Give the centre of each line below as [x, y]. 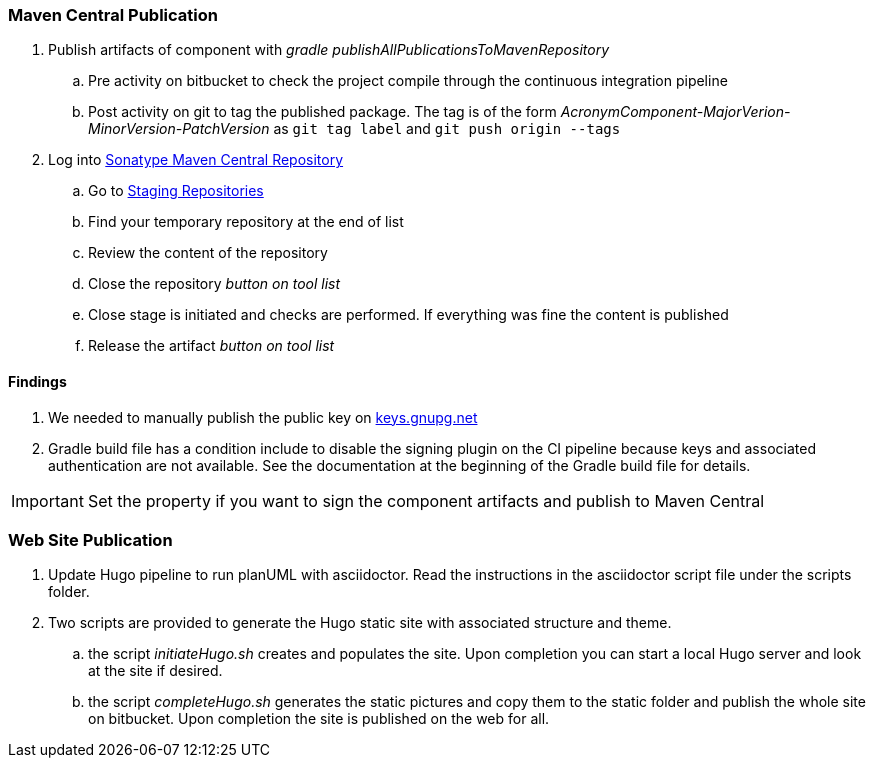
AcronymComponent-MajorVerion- [675, 112]
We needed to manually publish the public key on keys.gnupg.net [263, 417]
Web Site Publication [90, 539]
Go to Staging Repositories [176, 191]
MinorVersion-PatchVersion [179, 129]
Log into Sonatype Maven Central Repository [196, 160]
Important [47, 500]
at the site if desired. [155, 671]
